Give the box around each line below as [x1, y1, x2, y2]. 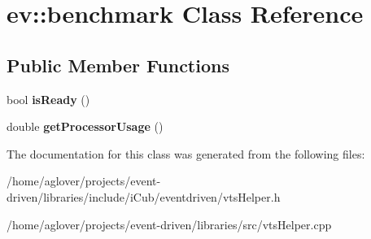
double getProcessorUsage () [7, 118, 164, 135]
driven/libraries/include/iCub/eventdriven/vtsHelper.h [7, 188, 281, 205]
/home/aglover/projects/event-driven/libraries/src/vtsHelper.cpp [7, 215, 332, 232]
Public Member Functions [7, 52, 229, 77]
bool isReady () [7, 90, 90, 107]
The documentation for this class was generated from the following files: [7, 145, 365, 162]
